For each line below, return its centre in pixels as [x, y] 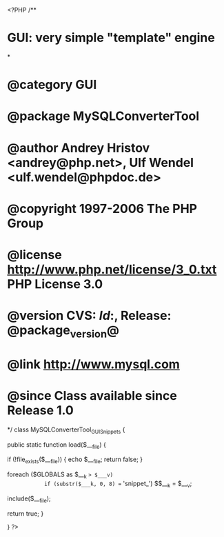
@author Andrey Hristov [79, 148]
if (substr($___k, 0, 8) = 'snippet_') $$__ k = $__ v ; [118, 484]
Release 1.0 [40, 411]
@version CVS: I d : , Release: [89, 316]
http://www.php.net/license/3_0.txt [112, 269]
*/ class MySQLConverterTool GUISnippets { [66, 430]
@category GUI [52, 85]
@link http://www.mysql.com [94, 364]
